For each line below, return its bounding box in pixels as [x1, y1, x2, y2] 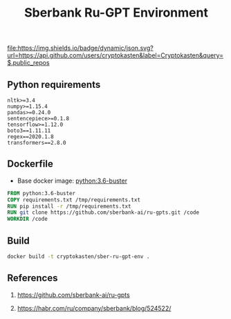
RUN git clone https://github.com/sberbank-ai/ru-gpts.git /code [7, 209, 199, 216]
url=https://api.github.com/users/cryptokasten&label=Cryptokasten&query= [7, 51, 223, 60]
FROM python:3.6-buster [7, 190, 76, 197]
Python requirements [7, 78, 101, 91]
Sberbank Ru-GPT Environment [24, 5, 209, 21]
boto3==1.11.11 [7, 127, 51, 134]
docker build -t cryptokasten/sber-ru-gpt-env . [7, 253, 150, 260]
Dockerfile [7, 158, 54, 170]
